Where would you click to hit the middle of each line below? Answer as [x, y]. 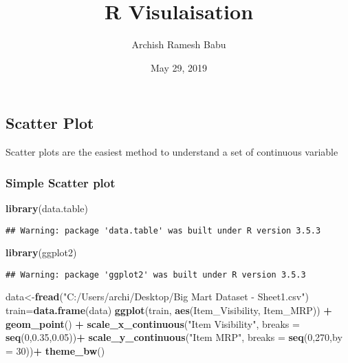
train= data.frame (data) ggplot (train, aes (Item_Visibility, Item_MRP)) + [169, 310]
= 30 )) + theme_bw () [55, 350]
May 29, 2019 [179, 67]
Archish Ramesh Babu [179, 44]
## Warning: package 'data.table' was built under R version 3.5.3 [163, 230]
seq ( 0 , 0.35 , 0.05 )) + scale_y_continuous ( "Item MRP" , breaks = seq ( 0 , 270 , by [174, 337]
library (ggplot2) [41, 252]
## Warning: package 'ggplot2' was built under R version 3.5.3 [156, 274]
